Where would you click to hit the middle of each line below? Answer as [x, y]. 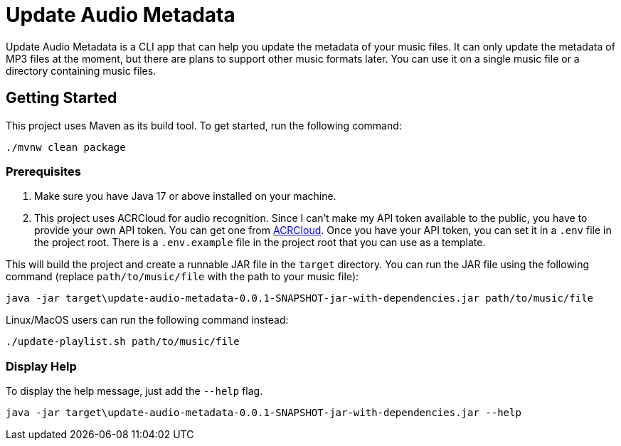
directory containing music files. [81, 70]
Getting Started [62, 98]
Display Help [41, 366]
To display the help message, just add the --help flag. [134, 391]
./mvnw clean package [66, 147]
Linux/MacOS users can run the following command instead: [147, 320]
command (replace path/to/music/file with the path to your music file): [182, 277]
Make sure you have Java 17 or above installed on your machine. [185, 196]
